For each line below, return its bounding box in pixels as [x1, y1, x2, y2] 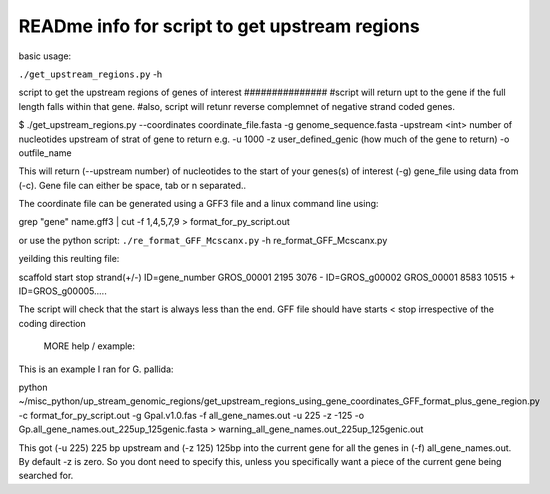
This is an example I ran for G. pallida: [18, 363, 174, 375]
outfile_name [18, 146, 72, 159]
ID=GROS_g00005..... [18, 285, 107, 297]
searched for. [18, 470, 74, 482]
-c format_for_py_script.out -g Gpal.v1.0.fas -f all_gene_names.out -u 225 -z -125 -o [18, 409, 365, 421]
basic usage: [18, 50, 72, 62]
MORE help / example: [43, 340, 135, 352]
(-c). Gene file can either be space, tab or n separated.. [18, 179, 247, 191]
